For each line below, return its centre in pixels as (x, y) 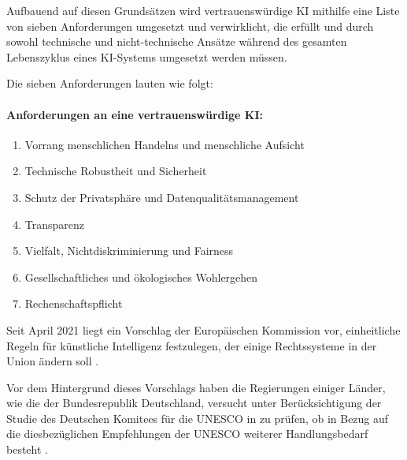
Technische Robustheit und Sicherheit (116, 171)
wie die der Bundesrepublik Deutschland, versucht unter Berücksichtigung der (194, 403)
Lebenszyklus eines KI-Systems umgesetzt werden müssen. (147, 56)
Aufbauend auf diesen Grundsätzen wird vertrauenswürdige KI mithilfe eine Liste (203, 10)
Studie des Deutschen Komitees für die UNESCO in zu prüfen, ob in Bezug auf (198, 418)
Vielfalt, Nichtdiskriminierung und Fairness (129, 251)
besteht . (27, 449)
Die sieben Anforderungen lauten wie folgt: (110, 83)
